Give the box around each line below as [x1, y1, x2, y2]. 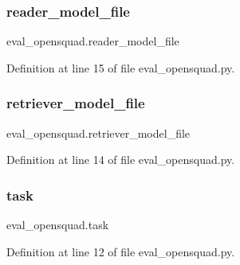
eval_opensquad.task [6, 216, 109, 233]
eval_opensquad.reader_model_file [6, 33, 179, 49]
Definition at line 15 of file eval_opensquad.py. [6, 59, 235, 76]
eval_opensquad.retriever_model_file [6, 124, 191, 141]
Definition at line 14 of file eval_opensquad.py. [6, 151, 235, 168]
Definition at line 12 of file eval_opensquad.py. [6, 243, 235, 259]
